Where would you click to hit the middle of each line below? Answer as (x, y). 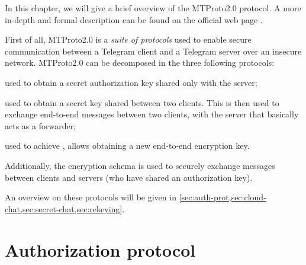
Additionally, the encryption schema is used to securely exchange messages (140, 165)
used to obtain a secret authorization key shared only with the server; (131, 82)
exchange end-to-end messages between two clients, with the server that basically (152, 114)
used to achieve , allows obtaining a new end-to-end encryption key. (127, 146)
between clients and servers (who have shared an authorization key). (129, 177)
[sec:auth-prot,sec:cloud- (223, 197)
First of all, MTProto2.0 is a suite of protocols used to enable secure (128, 39)
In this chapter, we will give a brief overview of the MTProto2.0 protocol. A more (153, 8)
